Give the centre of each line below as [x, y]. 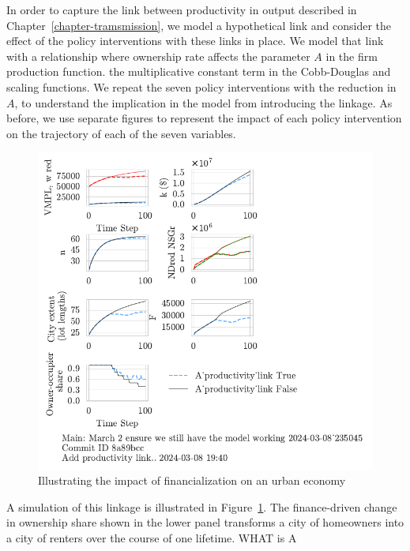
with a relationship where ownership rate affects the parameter [158, 56]
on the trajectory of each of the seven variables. [121, 133]
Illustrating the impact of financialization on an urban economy [192, 480]
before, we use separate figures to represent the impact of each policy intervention [204, 118]
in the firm [352, 56]
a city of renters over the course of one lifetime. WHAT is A [152, 537]
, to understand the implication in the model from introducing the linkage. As [203, 102]
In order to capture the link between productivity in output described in [182, 9]
